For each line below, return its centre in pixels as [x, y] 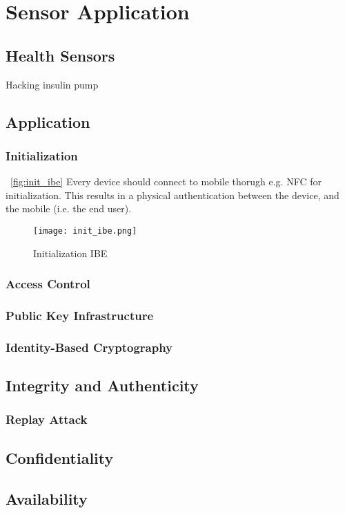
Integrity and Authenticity [102, 385]
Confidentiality [60, 457]
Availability [47, 498]
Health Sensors [60, 55]
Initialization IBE [70, 253]
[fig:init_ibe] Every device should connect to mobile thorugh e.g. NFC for [166, 181]
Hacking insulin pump [52, 84]
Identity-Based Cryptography [89, 347]
